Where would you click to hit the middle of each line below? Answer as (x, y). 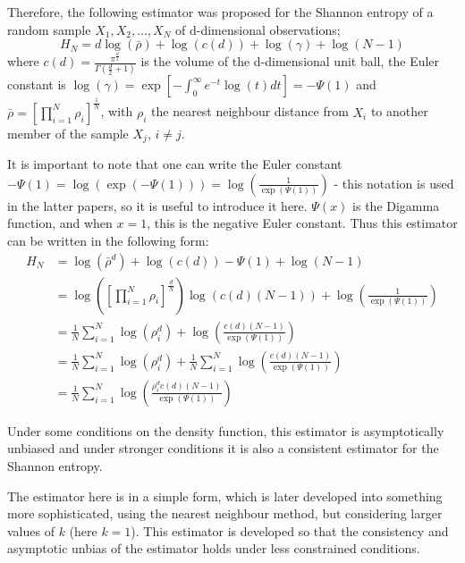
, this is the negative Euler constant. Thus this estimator (302, 223)
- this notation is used (394, 183)
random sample (49, 29)
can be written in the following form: (108, 241)
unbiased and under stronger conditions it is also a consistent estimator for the (223, 448)
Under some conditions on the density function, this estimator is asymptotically (226, 430)
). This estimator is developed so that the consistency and (290, 530)
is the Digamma (396, 205)
